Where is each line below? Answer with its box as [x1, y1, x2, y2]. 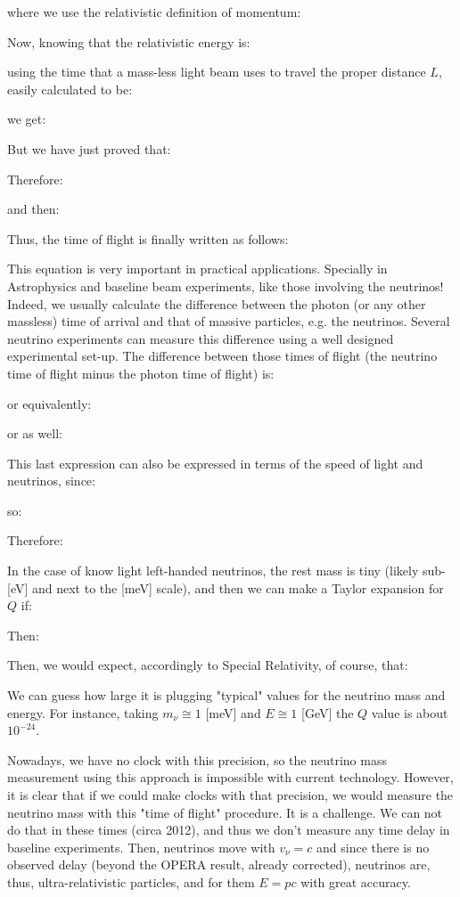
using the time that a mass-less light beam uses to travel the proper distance [7, 62, 426, 81]
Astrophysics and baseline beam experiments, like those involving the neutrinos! [7, 276, 444, 295]
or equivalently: [7, 394, 92, 412]
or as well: [7, 424, 62, 443]
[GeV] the [301, 703, 354, 722]
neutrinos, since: [7, 471, 95, 490]
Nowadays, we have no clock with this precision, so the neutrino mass [7, 750, 387, 769]
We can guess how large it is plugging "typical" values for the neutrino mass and [7, 686, 446, 705]
